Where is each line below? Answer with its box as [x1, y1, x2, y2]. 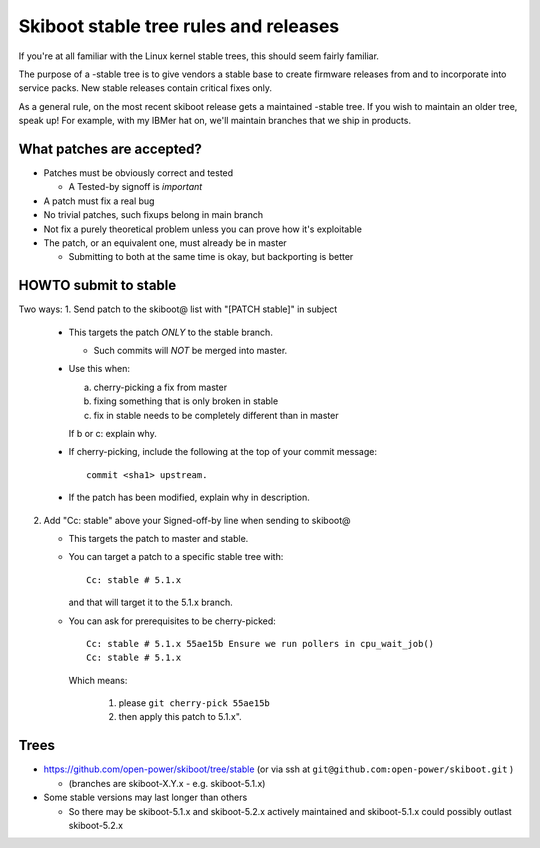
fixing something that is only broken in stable [93, 395, 279, 407]
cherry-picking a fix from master [93, 381, 228, 393]
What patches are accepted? [18, 140, 202, 157]
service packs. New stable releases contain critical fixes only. [18, 82, 273, 94]
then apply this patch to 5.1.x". [118, 711, 242, 723]
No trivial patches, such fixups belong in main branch [43, 209, 264, 221]
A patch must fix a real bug [43, 195, 155, 207]
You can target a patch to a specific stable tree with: [68, 551, 284, 563]
